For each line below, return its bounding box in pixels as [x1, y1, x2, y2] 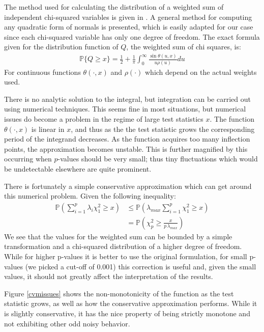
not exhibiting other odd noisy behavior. [4, 318, 130, 328]
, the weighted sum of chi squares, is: [126, 41, 241, 52]
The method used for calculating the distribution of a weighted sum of [4, 2, 224, 12]
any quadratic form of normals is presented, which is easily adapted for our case [4, 21, 253, 32]
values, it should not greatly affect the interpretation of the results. [4, 271, 213, 282]
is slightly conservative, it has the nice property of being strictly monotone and [4, 308, 250, 319]
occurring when [4, 153, 52, 164]
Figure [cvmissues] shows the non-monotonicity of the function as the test [4, 288, 234, 298]
